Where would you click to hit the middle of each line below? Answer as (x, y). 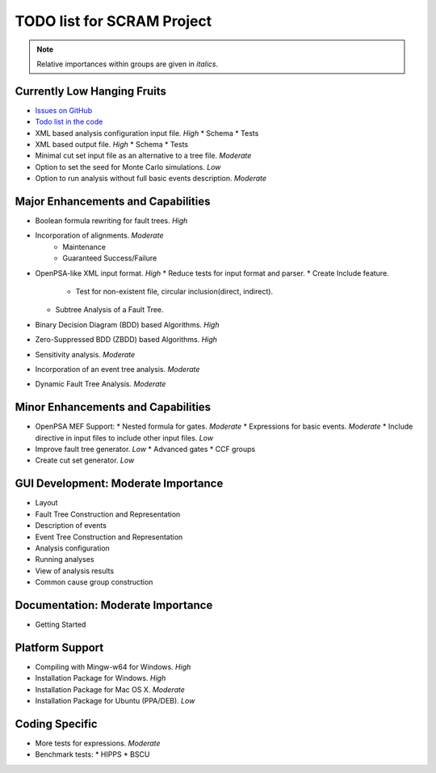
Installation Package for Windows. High (101, 678)
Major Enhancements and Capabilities (113, 201)
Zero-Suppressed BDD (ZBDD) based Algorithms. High (126, 340)
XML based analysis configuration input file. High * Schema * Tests (147, 133)
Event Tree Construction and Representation (109, 537)
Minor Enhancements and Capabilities (113, 407)
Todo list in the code (69, 122)
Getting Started (61, 625)
